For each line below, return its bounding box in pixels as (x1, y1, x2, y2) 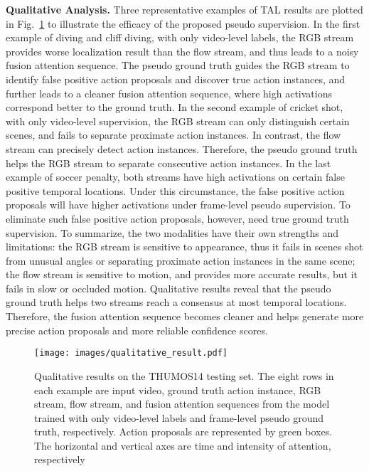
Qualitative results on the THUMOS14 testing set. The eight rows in (34, 368, 334, 383)
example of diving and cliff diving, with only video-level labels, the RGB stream (6, 30, 354, 45)
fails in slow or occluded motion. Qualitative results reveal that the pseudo (6, 280, 331, 295)
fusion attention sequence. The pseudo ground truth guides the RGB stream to (6, 58, 350, 73)
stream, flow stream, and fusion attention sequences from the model (34, 396, 330, 411)
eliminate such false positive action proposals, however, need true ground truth (6, 211, 349, 226)
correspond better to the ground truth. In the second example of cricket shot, (6, 100, 343, 115)
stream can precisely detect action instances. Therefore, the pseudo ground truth (6, 141, 358, 156)
